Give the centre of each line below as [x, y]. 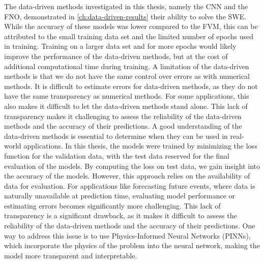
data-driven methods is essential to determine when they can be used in [116, 136]
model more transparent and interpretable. [71, 255]
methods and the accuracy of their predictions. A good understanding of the [123, 126]
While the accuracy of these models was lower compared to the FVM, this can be [131, 26]
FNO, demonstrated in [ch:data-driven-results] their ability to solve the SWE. [125, 16]
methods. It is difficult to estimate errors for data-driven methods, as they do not [131, 86]
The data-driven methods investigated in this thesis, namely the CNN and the [126, 6]
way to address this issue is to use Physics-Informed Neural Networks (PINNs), [127, 235]
